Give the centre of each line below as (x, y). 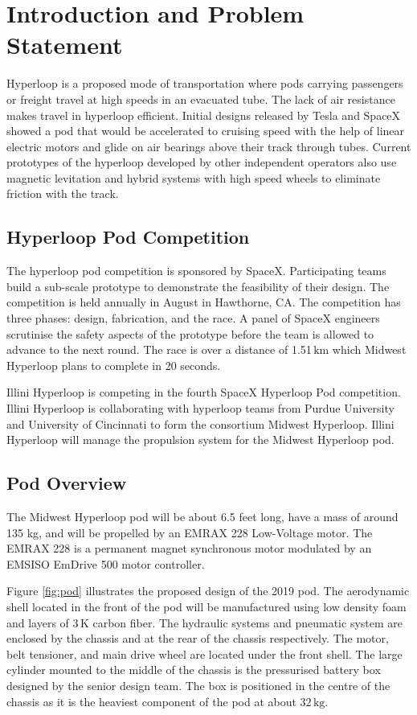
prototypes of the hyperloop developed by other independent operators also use (202, 162)
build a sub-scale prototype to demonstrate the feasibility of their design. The (198, 286)
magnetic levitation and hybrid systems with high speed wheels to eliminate (194, 177)
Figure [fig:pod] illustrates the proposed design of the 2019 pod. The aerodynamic (208, 591)
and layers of (38, 622)
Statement (65, 45)
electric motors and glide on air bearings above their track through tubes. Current (209, 146)
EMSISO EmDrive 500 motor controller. (106, 563)
